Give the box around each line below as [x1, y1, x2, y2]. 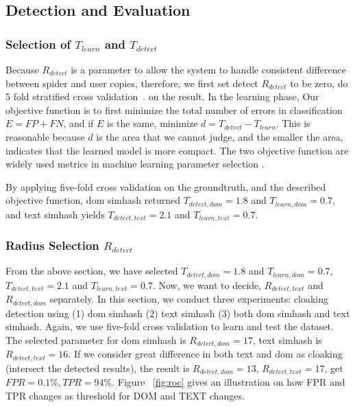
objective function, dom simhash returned [5, 193, 180, 207]
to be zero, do [290, 75, 348, 90]
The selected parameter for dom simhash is [5, 333, 186, 347]
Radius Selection [5, 237, 99, 254]
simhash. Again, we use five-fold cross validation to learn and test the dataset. [5, 319, 334, 334]
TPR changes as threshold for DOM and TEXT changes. [5, 388, 245, 402]
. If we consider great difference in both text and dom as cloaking [68, 347, 343, 361]
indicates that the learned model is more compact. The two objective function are [5, 143, 349, 157]
